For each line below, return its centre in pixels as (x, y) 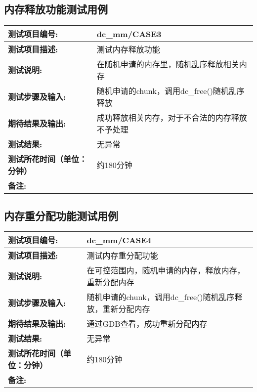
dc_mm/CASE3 (129, 34)
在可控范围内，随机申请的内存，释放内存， (166, 270)
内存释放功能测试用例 (56, 9)
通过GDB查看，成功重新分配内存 (147, 324)
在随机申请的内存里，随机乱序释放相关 (168, 64)
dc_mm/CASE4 (119, 240)
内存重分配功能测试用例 (61, 215)
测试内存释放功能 (128, 49)
